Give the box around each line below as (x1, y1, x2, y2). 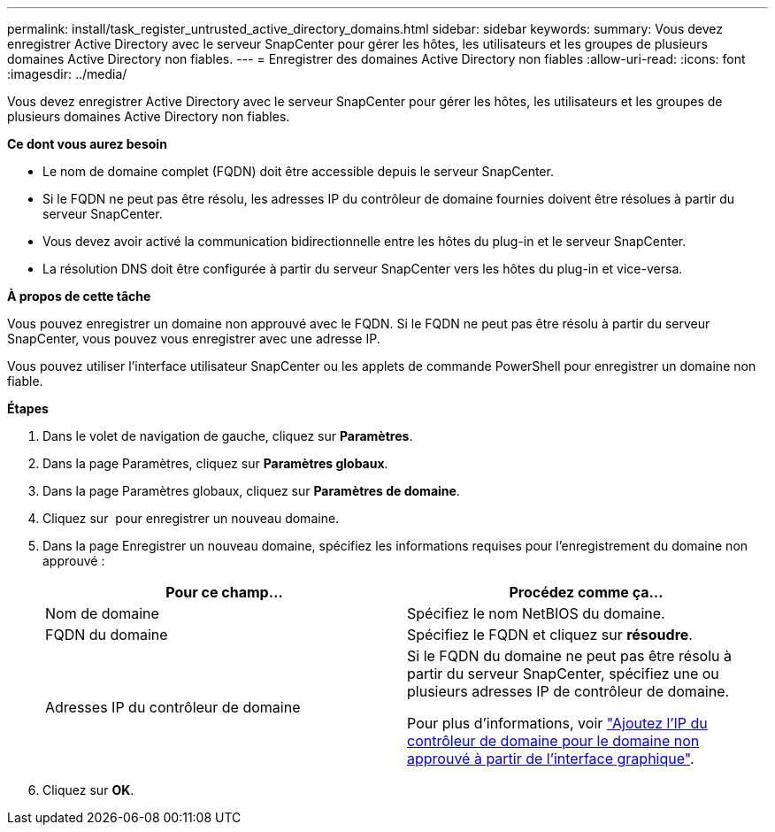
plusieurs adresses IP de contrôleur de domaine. (407, 682, 730, 700)
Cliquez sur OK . (42, 782, 134, 797)
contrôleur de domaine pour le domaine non (407, 732, 700, 750)
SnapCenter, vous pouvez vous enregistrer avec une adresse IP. (7, 331, 380, 346)
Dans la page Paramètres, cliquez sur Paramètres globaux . (42, 456, 388, 471)
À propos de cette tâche (7, 289, 151, 304)
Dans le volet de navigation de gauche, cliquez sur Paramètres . (42, 428, 413, 443)
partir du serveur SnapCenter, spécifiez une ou (407, 665, 719, 682)
